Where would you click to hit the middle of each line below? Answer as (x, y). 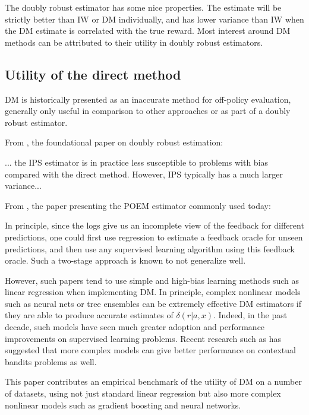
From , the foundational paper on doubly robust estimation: (114, 142)
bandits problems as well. (51, 361)
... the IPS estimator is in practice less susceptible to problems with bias (137, 162)
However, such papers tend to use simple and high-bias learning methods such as (152, 280)
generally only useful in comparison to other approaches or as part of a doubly (148, 111)
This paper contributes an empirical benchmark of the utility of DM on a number (153, 381)
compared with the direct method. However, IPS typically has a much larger (144, 174)
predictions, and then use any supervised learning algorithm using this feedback (150, 248)
